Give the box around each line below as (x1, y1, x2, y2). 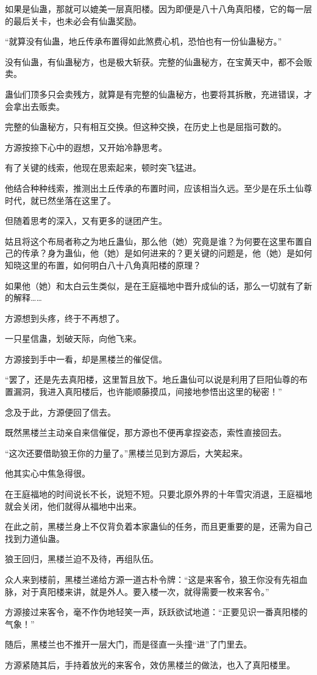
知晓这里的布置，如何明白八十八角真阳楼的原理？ (5, 258, 201, 271)
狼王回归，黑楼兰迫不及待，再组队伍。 (5, 552, 158, 565)
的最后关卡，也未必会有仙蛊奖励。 (5, 14, 141, 27)
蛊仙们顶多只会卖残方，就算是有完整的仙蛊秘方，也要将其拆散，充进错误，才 (5, 87, 312, 100)
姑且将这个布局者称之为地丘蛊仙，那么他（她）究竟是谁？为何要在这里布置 (5, 234, 304, 247)
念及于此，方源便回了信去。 (5, 405, 116, 418)
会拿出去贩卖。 (5, 99, 65, 112)
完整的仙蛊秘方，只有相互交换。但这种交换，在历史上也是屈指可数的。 (5, 120, 287, 133)
